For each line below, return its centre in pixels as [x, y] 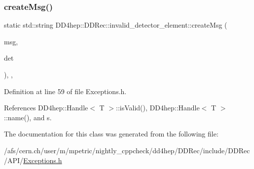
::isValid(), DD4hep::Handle [158, 108]
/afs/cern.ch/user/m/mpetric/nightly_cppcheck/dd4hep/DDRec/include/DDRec [127, 150]
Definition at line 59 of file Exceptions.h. [65, 91]
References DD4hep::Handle [46, 108]
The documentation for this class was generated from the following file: [111, 134]
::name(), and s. [28, 117]
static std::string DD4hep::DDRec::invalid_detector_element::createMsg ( [116, 25]
